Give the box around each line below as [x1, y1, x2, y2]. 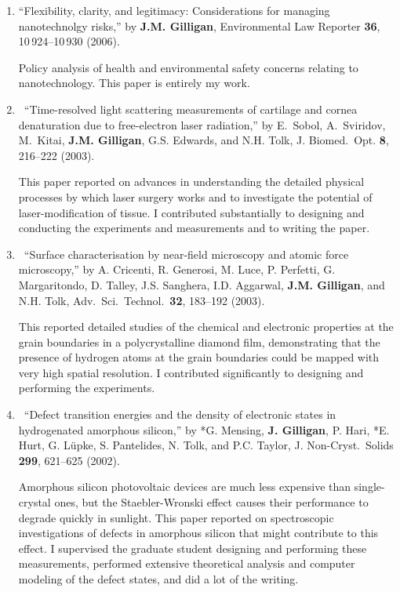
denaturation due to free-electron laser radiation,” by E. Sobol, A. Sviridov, [18, 116, 386, 133]
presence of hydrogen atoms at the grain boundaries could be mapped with [18, 349, 380, 365]
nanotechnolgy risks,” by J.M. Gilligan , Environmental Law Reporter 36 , [18, 17, 380, 34]
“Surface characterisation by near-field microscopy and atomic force [24, 245, 349, 262]
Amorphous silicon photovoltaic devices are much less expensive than [18, 478, 351, 495]
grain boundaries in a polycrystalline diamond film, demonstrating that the [18, 333, 380, 350]
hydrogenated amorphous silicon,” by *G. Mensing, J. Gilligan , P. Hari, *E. [18, 421, 390, 438]
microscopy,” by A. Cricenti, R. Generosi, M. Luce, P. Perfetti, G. [18, 261, 336, 278]
